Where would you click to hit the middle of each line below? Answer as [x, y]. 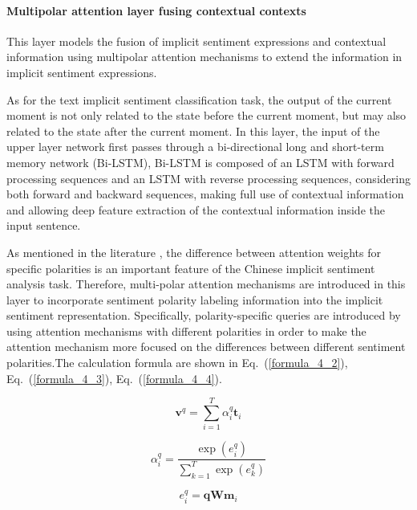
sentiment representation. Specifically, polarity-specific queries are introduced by [204, 315]
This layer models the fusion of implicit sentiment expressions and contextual [196, 41]
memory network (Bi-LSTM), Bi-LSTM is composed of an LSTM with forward [200, 162]
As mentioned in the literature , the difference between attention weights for [194, 252]
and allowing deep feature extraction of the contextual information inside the [196, 209]
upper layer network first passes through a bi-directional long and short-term [195, 147]
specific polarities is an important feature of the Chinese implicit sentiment [191, 268]
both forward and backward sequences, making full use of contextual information [205, 194]
